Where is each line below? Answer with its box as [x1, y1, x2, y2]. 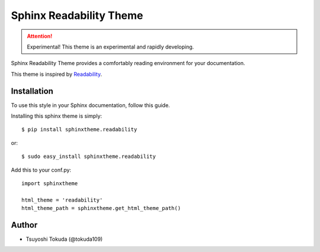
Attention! [27, 33, 53, 40]
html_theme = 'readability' [21, 196, 103, 203]
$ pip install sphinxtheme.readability [21, 126, 137, 133]
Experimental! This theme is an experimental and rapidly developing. [27, 43, 194, 50]
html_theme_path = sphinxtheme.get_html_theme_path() [21, 205, 181, 212]
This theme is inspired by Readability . [11, 70, 103, 77]
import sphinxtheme [21, 180, 78, 186]
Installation [11, 86, 53, 96]
